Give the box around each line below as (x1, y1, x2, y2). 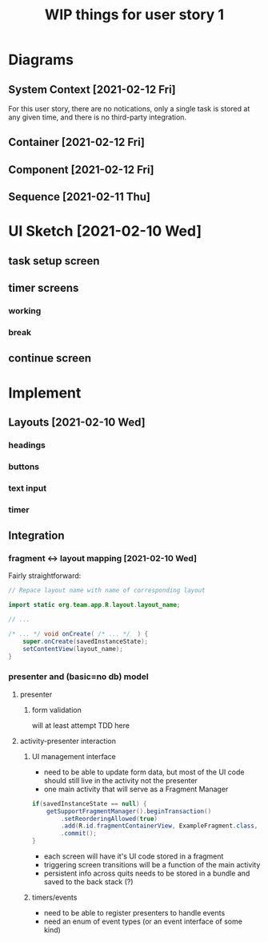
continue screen (8, 351, 92, 366)
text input (8, 483, 46, 494)
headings (8, 439, 46, 451)
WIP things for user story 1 (44, 6, 225, 24)
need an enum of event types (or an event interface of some (43, 916, 242, 926)
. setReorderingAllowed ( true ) (60, 815, 158, 823)
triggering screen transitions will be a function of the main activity (43, 860, 261, 869)
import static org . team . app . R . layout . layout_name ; (8, 601, 181, 609)
